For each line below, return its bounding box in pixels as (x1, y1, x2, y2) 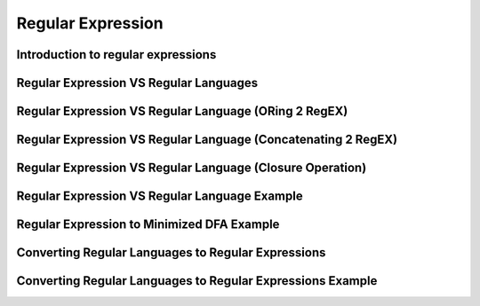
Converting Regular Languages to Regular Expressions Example (16, 273, 378, 288)
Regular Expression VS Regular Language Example (16, 189, 303, 204)
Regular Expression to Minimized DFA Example (16, 217, 280, 232)
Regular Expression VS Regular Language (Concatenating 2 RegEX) (16, 132, 398, 147)
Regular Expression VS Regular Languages (16, 75, 259, 90)
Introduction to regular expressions (16, 47, 217, 62)
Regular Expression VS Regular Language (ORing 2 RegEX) (16, 104, 348, 119)
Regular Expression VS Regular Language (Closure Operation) (16, 161, 367, 176)
